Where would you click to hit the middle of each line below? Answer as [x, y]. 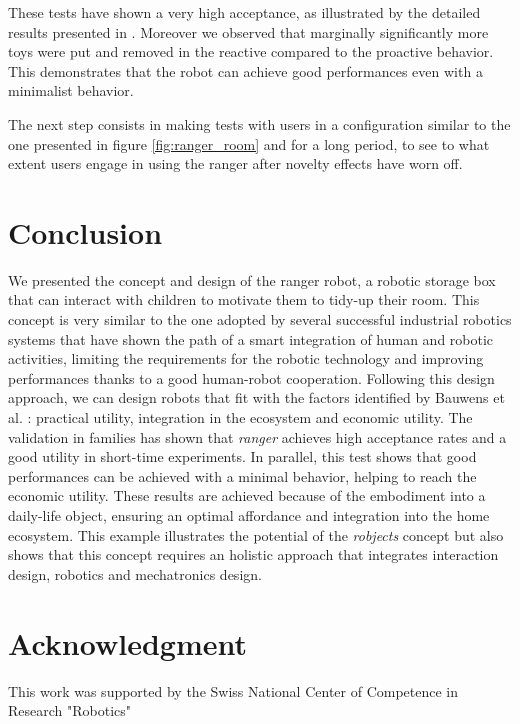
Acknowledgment [127, 642]
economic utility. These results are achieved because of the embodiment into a [247, 495]
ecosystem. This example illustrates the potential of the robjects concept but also [256, 534]
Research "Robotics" [70, 710]
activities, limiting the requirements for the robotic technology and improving [246, 358]
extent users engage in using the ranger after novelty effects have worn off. [235, 163]
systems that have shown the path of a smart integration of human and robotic [251, 338]
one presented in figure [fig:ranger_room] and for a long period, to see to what [249, 143]
